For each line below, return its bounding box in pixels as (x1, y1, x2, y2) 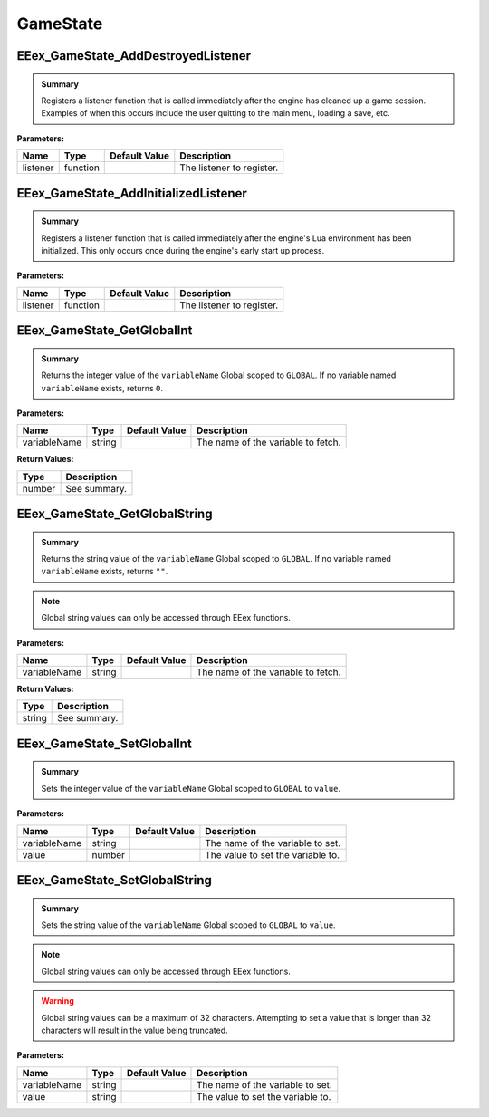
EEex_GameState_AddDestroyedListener (16, 48, 252, 63)
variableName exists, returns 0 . (41, 382, 163, 393)
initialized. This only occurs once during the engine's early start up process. (41, 245, 325, 255)
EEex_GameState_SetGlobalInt (16, 736, 192, 751)
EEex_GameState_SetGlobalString (16, 872, 213, 888)
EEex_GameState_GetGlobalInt (16, 323, 193, 339)
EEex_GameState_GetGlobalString (16, 506, 213, 522)
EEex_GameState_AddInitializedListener (16, 186, 248, 201)
